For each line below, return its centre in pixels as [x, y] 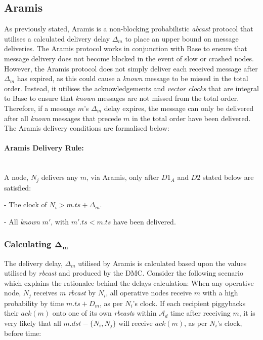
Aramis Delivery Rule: [44, 148]
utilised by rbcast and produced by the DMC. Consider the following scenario [124, 273]
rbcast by [82, 293]
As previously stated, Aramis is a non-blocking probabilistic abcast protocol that [129, 29]
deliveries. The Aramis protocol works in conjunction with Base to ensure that [126, 48]
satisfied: [18, 187]
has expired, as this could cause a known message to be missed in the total [133, 78]
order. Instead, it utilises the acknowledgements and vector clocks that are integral [131, 88]
